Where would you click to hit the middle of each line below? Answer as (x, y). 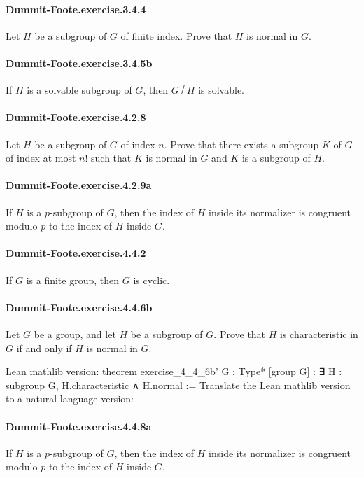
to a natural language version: (70, 399)
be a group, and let (75, 333)
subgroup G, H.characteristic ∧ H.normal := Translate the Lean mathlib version (178, 385)
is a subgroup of (276, 158)
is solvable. (222, 90)
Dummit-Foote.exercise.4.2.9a (79, 185)
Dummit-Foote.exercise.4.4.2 (76, 253)
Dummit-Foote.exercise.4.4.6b (79, 307)
